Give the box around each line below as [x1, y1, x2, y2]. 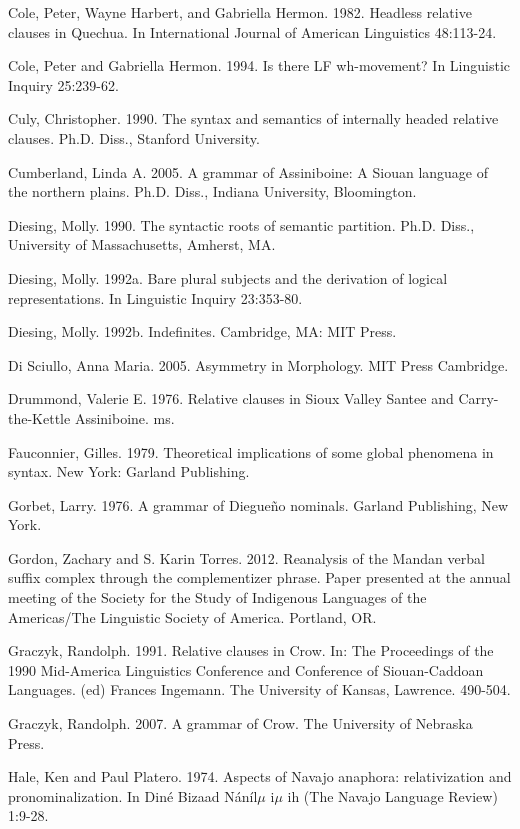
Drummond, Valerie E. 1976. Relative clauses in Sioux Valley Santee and [8, 388, 454, 409]
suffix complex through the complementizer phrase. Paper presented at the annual [8, 567, 511, 588]
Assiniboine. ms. [74, 407, 175, 428]
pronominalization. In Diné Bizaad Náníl [8, 785, 258, 806]
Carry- [458, 388, 499, 409]
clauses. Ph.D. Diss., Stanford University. [8, 127, 260, 148]
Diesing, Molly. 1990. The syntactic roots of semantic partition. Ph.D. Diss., [8, 214, 475, 235]
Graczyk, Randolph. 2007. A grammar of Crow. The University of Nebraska [8, 713, 473, 734]
